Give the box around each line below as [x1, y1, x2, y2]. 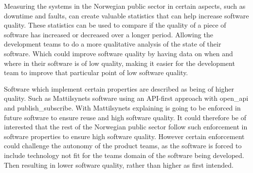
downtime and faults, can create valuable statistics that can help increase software [4, 10, 249, 20]
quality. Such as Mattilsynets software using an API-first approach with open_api [4, 93, 249, 103]
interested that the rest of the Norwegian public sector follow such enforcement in [4, 122, 248, 132]
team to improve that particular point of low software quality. [4, 67, 188, 78]
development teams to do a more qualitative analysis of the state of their [4, 39, 221, 49]
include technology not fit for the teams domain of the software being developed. [4, 150, 244, 160]
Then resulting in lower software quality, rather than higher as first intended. [4, 159, 234, 170]
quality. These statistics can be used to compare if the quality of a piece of [4, 20, 226, 30]
